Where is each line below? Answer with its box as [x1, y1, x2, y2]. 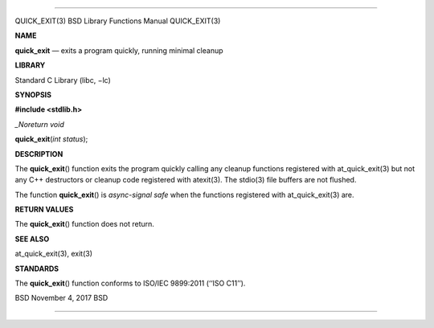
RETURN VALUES [14, 205, 74, 215]
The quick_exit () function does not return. [14, 219, 154, 229]
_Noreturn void [14, 119, 64, 129]
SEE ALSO [14, 234, 50, 244]
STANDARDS [14, 264, 59, 273]
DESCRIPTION [14, 149, 63, 158]
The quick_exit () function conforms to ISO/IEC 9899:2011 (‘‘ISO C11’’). [14, 278, 246, 289]
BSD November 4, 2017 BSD [14, 293, 108, 303]
